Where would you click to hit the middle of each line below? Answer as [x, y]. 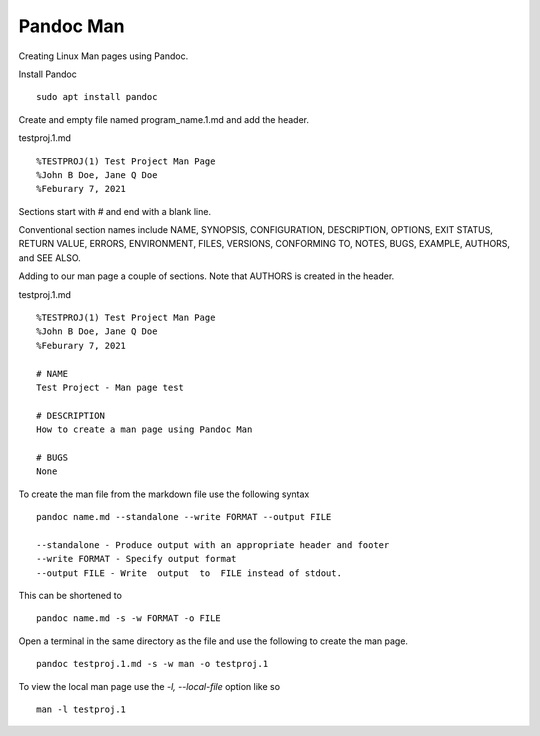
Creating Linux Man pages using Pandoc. [103, 56]
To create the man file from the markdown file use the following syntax [164, 494]
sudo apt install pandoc [97, 97]
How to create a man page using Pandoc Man [144, 429]
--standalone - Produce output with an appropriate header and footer [213, 544]
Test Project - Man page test [110, 387]
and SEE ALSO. [50, 257]
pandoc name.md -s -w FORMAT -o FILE [129, 618]
